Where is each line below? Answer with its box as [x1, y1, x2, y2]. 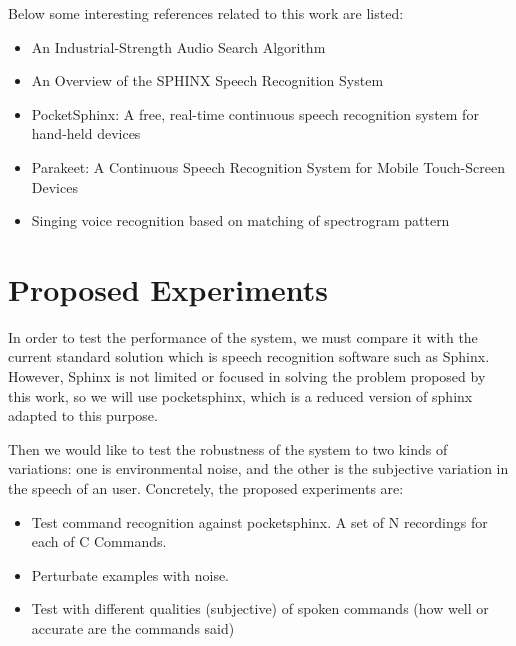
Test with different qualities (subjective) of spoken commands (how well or [31, 598, 489, 619]
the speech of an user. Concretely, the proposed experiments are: [8, 478, 404, 499]
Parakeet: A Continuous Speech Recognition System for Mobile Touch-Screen [31, 156, 505, 177]
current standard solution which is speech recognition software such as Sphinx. [8, 346, 490, 367]
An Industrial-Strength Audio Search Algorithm [31, 36, 326, 57]
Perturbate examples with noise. [31, 564, 230, 585]
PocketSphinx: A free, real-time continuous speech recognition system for [31, 103, 479, 124]
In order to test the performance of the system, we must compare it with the [8, 326, 478, 347]
